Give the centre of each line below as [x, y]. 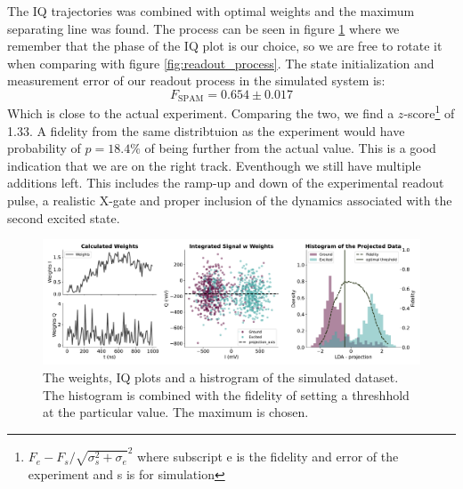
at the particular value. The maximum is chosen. [176, 412]
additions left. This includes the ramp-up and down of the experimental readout [226, 183]
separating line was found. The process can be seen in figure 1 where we [203, 28]
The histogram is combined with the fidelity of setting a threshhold [226, 394]
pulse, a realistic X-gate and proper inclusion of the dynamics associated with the [230, 200]
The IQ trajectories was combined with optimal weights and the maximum [211, 11]
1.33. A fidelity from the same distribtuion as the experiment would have [206, 130]
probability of [44, 148]
